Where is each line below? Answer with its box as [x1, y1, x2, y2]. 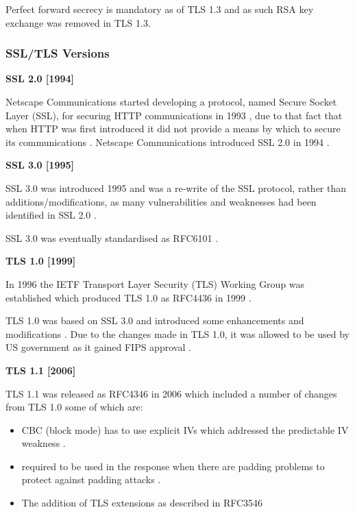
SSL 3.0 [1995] [5, 158, 75, 172]
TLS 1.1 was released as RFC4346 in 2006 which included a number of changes [5, 386, 337, 400]
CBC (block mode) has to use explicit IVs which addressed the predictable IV [21, 422, 349, 437]
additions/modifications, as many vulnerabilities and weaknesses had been [5, 194, 317, 208]
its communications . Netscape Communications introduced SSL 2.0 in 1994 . [5, 134, 330, 149]
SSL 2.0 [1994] [5, 71, 75, 86]
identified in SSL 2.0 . [5, 208, 97, 222]
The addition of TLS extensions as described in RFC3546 [21, 496, 263, 510]
